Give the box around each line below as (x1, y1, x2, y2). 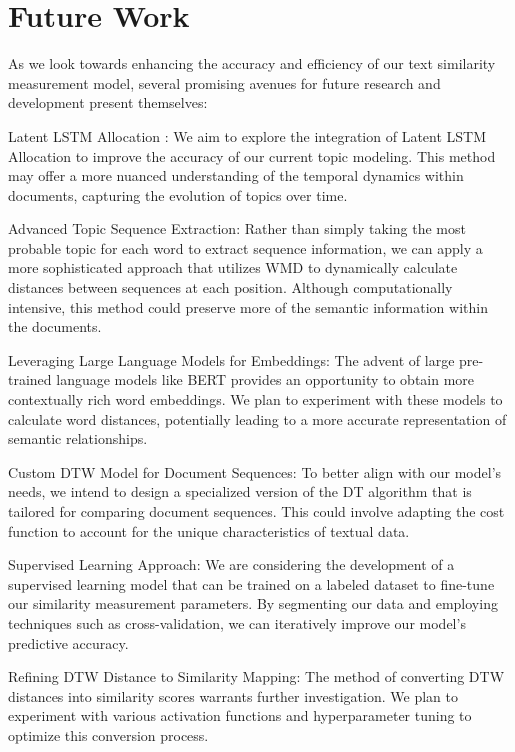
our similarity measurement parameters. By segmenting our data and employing (8, 593, 498, 614)
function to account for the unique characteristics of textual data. (8, 520, 410, 541)
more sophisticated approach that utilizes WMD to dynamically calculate (8, 257, 458, 278)
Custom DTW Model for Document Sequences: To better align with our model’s (8, 461, 502, 482)
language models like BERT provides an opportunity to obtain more (56, 369, 475, 390)
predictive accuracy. (8, 632, 129, 653)
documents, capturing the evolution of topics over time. (8, 184, 348, 205)
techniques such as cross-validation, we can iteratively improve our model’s (8, 612, 466, 633)
